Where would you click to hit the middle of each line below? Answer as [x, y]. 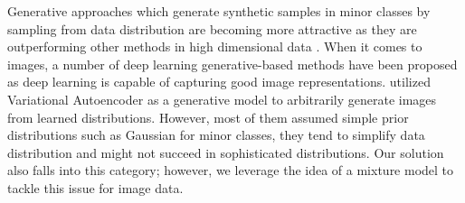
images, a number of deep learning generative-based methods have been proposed [232, 64]
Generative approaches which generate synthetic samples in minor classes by [219, 11]
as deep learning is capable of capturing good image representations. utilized [219, 82]
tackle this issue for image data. [95, 187]
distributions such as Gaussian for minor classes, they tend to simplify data [216, 135]
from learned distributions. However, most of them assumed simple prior [208, 117]
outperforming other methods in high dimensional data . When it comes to [215, 46]
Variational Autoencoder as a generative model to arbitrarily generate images [222, 99]
